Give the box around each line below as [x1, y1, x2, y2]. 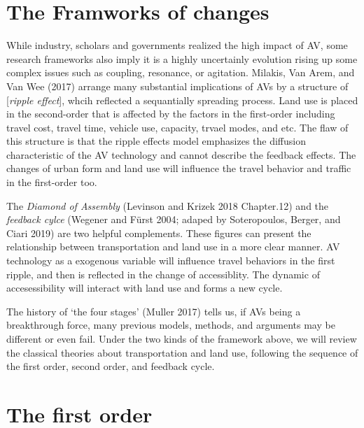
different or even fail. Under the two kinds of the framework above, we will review [6, 331, 357, 345]
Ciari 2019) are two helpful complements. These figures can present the [6, 225, 311, 240]
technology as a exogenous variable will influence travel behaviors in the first [6, 253, 335, 268]
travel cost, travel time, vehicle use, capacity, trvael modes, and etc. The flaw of [6, 120, 349, 134]
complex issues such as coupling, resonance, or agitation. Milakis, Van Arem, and [6, 65, 355, 80]
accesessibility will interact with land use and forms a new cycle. [6, 280, 283, 295]
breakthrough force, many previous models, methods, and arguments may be [6, 318, 335, 332]
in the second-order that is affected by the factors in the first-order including [6, 106, 335, 121]
